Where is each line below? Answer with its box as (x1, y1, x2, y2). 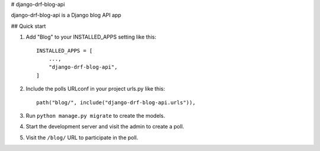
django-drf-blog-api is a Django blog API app (11, 12, 121, 19)
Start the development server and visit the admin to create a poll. (25, 123, 184, 130)
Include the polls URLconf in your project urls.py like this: (25, 85, 165, 92)
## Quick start (11, 23, 46, 30)
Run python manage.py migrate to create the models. (25, 112, 165, 119)
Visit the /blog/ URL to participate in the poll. (25, 134, 139, 141)
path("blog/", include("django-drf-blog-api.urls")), (36, 99, 196, 106)
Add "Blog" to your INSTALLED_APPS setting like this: (25, 33, 156, 41)
